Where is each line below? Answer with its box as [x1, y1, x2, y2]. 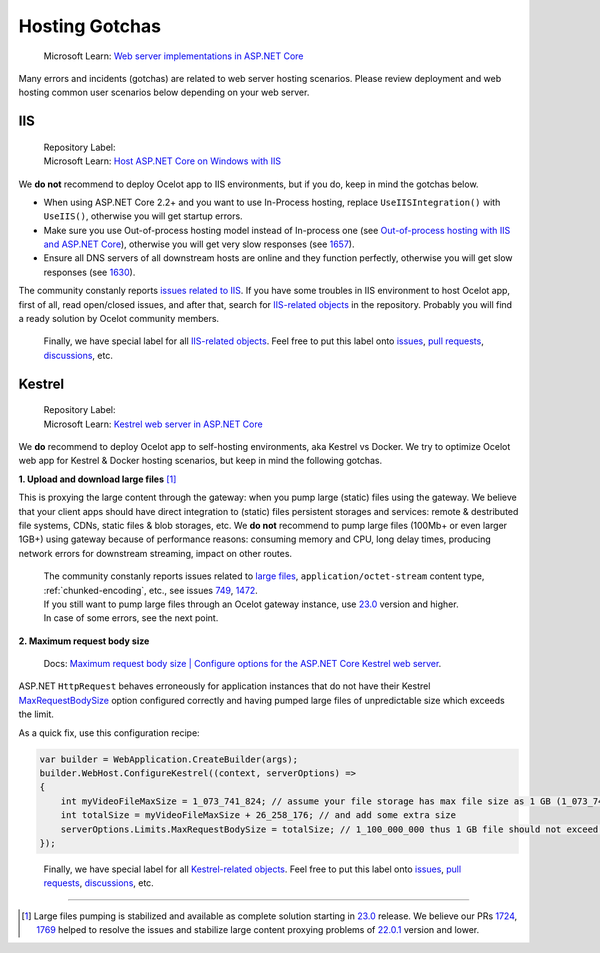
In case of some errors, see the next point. [43, 612, 219, 624]
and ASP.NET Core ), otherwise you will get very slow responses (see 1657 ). [43, 238, 355, 250]
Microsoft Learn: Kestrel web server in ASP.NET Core [43, 418, 264, 430]
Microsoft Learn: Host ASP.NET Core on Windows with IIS [43, 155, 282, 167]
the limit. [18, 708, 55, 720]
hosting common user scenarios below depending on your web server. [18, 86, 310, 99]
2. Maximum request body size [18, 635, 150, 647]
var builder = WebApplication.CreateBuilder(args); [39, 753, 299, 765]
